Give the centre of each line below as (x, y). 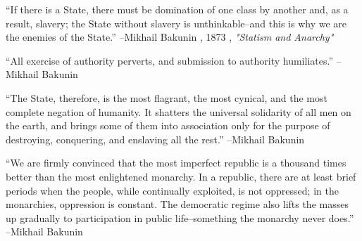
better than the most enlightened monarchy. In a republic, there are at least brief (181, 176)
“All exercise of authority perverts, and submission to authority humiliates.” (170, 60)
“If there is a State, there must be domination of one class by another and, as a (177, 9)
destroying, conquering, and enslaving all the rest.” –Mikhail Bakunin (155, 139)
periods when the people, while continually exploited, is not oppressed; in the (172, 190)
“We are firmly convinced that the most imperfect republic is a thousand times (176, 163)
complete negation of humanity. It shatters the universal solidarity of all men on (179, 111)
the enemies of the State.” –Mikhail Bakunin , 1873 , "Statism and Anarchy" (170, 37)
